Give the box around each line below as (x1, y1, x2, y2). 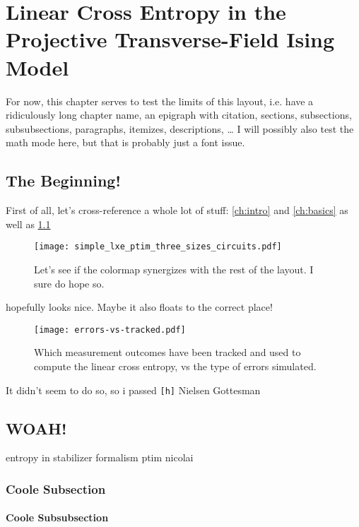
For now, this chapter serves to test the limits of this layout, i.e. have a (6, 93, 314, 108)
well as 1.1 (6, 216, 51, 231)
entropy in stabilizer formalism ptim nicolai (6, 450, 194, 465)
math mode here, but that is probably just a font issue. (6, 135, 245, 150)
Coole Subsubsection (6, 510, 109, 525)
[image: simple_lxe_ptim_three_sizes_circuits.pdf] (34, 242, 282, 252)
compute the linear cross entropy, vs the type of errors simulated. (34, 358, 317, 373)
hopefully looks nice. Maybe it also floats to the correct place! (6, 300, 273, 314)
